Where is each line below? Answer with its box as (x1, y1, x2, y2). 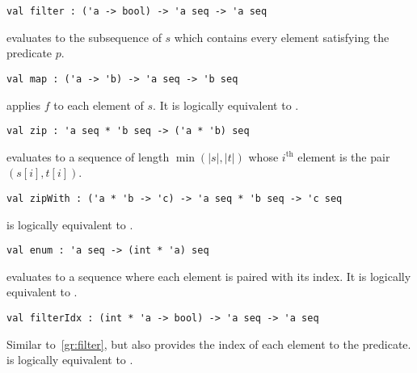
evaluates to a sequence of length (6, 148, 170, 165)
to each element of (53, 96, 144, 113)
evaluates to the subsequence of (6, 28, 162, 45)
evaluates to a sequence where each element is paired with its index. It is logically (6, 267, 411, 284)
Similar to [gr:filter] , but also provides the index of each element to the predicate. (6, 335, 411, 352)
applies (6, 96, 41, 113)
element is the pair (297, 148, 390, 165)
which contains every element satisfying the (174, 28, 390, 45)
